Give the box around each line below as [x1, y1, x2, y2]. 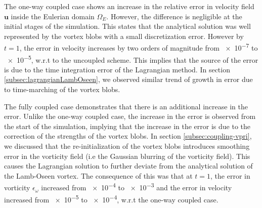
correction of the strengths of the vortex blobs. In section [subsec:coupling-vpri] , [4, 131, 252, 141]
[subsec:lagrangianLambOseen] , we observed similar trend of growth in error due [4, 74, 253, 85]
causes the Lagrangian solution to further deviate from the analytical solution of [4, 160, 253, 171]
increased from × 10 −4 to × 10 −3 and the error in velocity [41, 181, 232, 193]
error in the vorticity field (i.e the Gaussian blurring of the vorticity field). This [4, 150, 250, 161]
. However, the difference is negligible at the [106, 11, 242, 21]
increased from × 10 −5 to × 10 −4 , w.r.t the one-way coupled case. [4, 192, 219, 204]
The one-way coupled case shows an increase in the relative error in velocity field [4, 1, 254, 11]
